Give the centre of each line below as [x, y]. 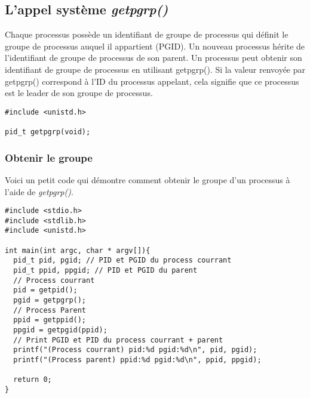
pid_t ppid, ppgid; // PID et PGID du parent [105, 271]
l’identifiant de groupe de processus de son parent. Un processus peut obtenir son [154, 58]
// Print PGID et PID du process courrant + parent [118, 340]
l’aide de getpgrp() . [39, 191]
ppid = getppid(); [50, 320]
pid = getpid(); [45, 290]
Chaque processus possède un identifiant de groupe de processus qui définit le [147, 34]
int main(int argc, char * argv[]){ [78, 250]
